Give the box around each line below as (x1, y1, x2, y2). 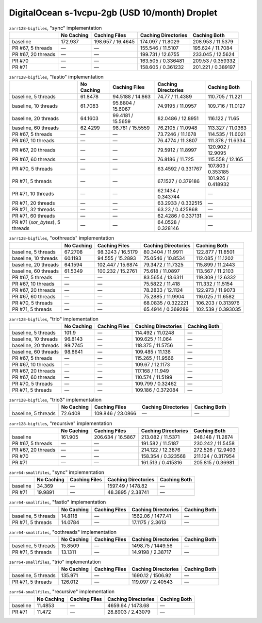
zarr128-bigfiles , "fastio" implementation (9, 73, 104, 80)
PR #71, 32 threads (12, 206, 55, 213)
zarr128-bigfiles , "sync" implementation (9, 24, 102, 31)
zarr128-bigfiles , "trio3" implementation (9, 396, 102, 403)
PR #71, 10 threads (12, 190, 54, 197)
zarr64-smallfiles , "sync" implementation (9, 469, 104, 475)
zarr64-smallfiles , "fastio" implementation (9, 499, 106, 505)
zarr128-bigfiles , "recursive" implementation (9, 420, 113, 427)
